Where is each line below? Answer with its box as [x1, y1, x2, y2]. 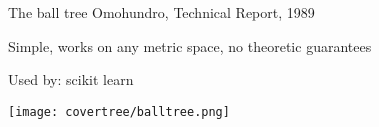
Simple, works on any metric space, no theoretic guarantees [8, 35, 372, 56]
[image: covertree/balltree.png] [8, 104, 230, 119]
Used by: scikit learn [8, 69, 134, 90]
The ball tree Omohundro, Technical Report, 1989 [8, 2, 315, 22]
